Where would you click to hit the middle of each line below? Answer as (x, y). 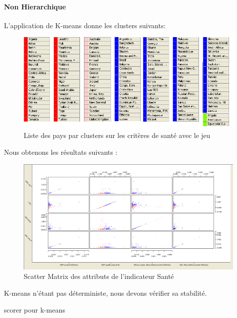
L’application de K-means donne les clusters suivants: (85, 25)
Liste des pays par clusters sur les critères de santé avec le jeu (117, 135)
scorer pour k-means (35, 309)
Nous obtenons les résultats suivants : (61, 152)
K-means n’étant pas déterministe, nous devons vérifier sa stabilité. (105, 293)
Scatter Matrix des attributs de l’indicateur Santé (99, 276)
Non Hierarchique (35, 6)
